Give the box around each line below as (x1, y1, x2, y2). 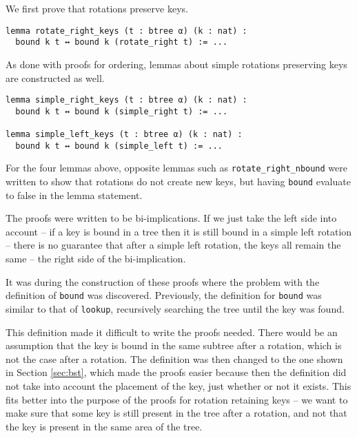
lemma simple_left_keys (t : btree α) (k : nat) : (6, 129, 243, 140)
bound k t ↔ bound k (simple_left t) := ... (15, 140, 223, 151)
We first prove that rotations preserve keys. (6, 1, 188, 15)
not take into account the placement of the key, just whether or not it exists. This (6, 378, 351, 393)
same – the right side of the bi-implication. (6, 251, 186, 266)
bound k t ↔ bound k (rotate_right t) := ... (15, 37, 228, 48)
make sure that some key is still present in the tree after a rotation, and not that (6, 406, 347, 420)
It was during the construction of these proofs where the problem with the (6, 274, 320, 289)
